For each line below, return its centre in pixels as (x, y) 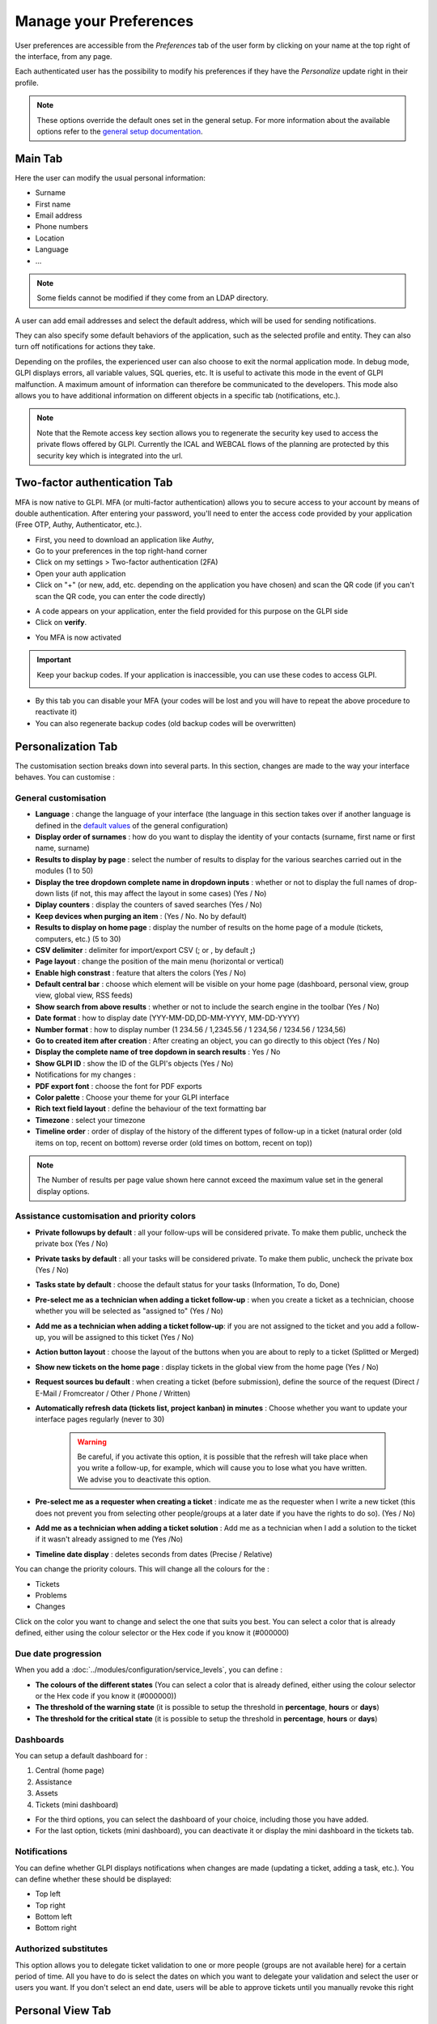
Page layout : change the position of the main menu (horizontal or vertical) (160, 961)
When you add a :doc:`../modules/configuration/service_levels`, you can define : (149, 1670)
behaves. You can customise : (65, 777)
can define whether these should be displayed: (93, 1879)
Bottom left (54, 1917)
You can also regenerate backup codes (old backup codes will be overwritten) (165, 723)
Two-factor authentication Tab (94, 483)
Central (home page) (70, 1771)
